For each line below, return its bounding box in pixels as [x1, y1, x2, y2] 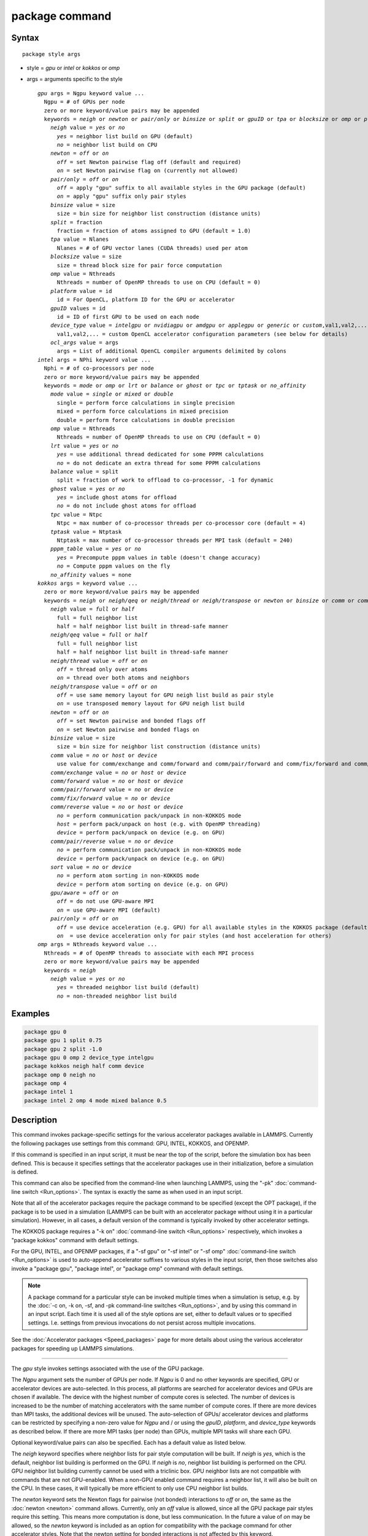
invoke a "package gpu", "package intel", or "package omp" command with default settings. [11, 1264, 244, 1272]
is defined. [11, 1168, 39, 1175]
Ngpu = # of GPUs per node [44, 98, 125, 106]
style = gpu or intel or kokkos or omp [26, 64, 120, 71]
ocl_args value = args [50, 339, 119, 347]
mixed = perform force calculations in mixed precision [56, 408, 229, 415]
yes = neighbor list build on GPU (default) [56, 133, 193, 139]
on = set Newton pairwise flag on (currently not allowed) [56, 167, 239, 174]
